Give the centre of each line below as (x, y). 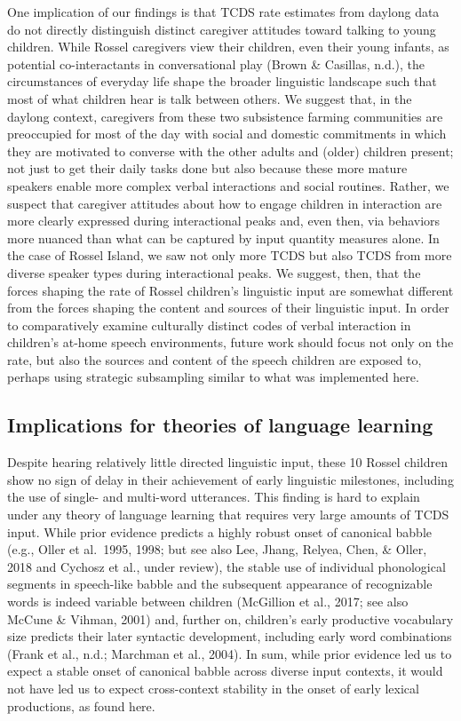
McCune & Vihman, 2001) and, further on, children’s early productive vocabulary (230, 618)
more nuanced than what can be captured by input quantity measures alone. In (223, 238)
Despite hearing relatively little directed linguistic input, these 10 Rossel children (227, 462)
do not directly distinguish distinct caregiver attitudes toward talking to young (222, 29)
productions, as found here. (81, 705)
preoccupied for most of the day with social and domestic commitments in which (227, 134)
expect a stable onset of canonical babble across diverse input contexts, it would (225, 671)
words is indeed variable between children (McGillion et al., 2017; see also (208, 602)
